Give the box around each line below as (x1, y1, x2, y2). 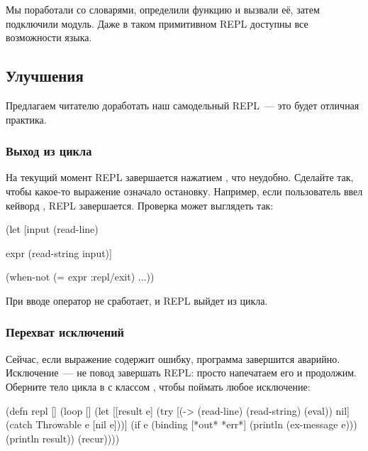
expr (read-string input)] (6, 245, 112, 260)
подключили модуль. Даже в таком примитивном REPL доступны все (6, 16, 308, 31)
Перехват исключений (6, 323, 125, 341)
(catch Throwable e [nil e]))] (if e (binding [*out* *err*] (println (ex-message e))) (6, 417, 357, 432)
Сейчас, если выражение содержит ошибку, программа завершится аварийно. (6, 351, 340, 366)
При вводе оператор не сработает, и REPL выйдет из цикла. (6, 293, 268, 308)
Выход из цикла (6, 142, 92, 160)
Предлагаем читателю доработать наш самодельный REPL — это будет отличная (6, 97, 359, 112)
